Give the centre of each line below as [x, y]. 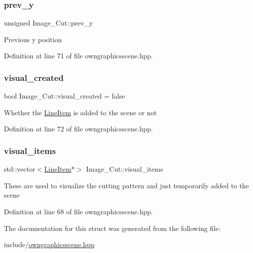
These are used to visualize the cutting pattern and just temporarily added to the [126, 185]
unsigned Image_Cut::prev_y [48, 23]
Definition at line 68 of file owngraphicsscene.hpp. [79, 211]
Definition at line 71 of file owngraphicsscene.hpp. [79, 56]
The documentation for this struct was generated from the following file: [112, 228]
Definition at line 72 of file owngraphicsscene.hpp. [79, 129]
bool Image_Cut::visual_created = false [65, 96]
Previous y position [33, 39]
